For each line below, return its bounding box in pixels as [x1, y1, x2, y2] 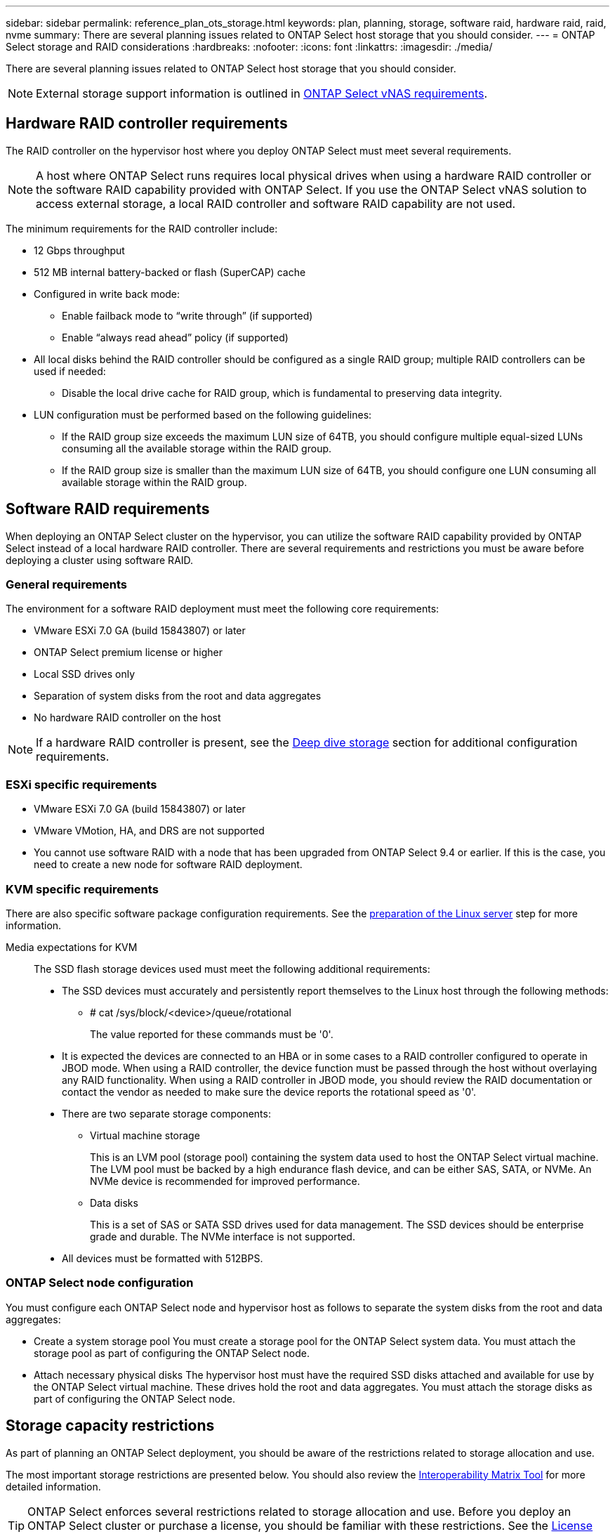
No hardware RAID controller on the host [34, 712, 221, 724]
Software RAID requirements [6, 500, 210, 518]
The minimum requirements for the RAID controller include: [6, 222, 278, 235]
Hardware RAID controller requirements [6, 114, 288, 133]
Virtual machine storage [90, 1129, 200, 1141]
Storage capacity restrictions [6, 1417, 215, 1435]
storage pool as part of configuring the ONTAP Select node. [34, 1346, 310, 1359]
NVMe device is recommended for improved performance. [90, 1174, 360, 1187]
